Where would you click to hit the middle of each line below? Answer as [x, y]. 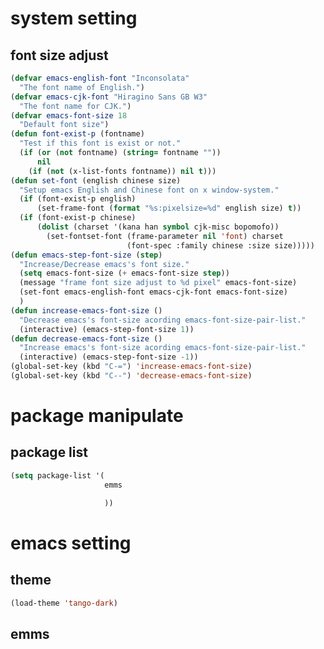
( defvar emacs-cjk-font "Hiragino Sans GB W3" [109, 97]
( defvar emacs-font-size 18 [69, 115]
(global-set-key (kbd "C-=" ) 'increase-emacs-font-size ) [131, 367]
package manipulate [97, 416]
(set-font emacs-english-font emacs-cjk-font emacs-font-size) [153, 292]
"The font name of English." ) [82, 87]
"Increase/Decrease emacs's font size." [104, 264]
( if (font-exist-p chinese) [78, 218]
